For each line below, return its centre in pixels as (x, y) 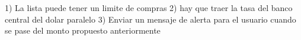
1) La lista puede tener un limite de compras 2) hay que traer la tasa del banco (149, 8)
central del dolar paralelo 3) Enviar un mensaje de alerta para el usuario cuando (150, 19)
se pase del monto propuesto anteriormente (83, 30)
